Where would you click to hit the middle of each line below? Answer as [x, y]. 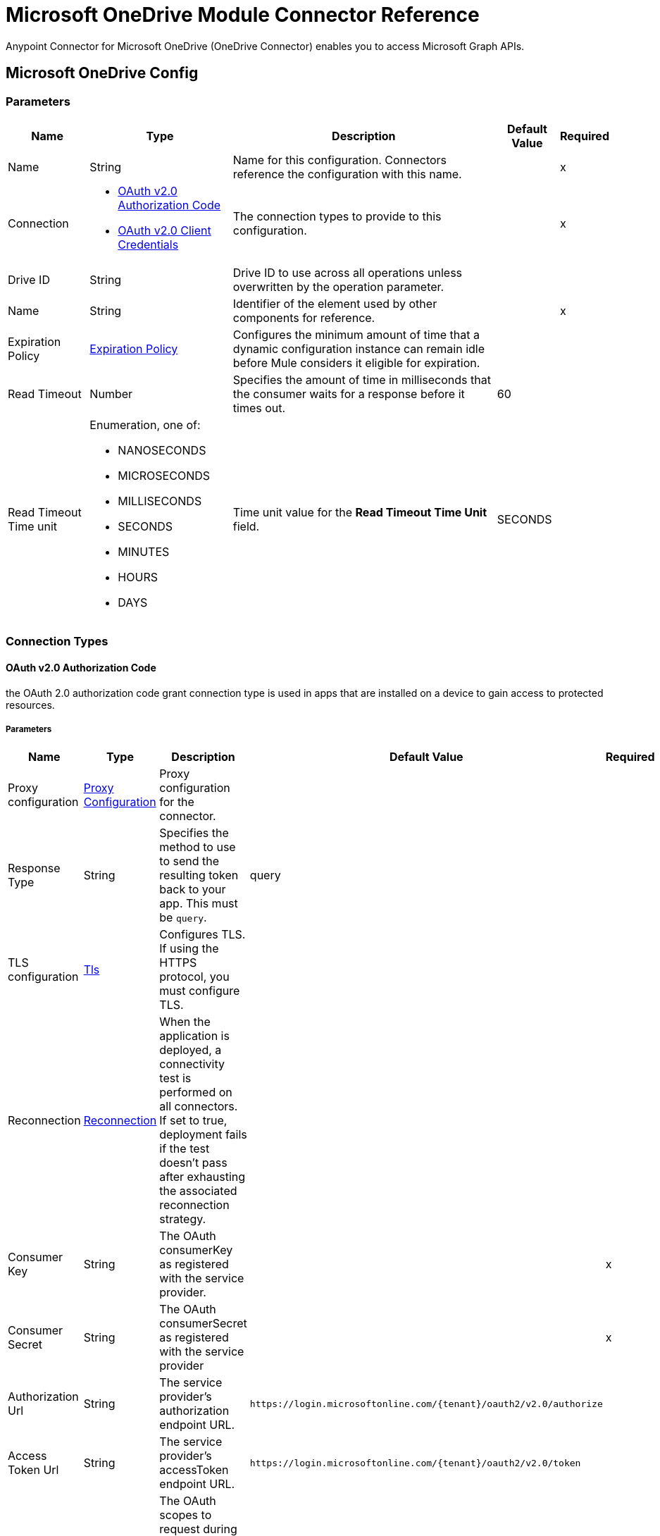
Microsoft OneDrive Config [102, 73]
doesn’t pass [193, 1163]
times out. [259, 408]
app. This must [199, 904]
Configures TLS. [203, 935]
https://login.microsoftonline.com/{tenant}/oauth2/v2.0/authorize [426, 1404]
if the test [185, 1149]
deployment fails [203, 1135]
